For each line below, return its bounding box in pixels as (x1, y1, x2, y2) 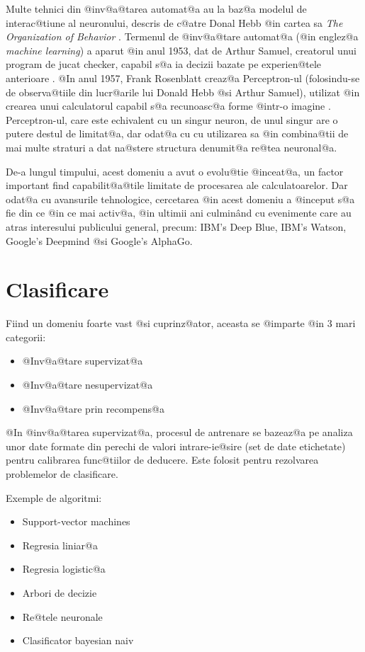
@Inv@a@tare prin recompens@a (22, 401, 164, 416)
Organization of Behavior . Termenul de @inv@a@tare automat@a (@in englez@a (6, 29, 359, 44)
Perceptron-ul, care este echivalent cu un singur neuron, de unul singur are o (6, 112, 338, 127)
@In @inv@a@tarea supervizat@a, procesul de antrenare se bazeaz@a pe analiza (6, 425, 353, 440)
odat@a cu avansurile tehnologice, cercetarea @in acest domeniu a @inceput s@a (6, 191, 355, 206)
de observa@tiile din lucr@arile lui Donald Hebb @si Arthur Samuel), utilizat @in (6, 84, 360, 99)
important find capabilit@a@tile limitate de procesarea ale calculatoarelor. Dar (6, 178, 348, 193)
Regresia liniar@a (22, 537, 98, 552)
